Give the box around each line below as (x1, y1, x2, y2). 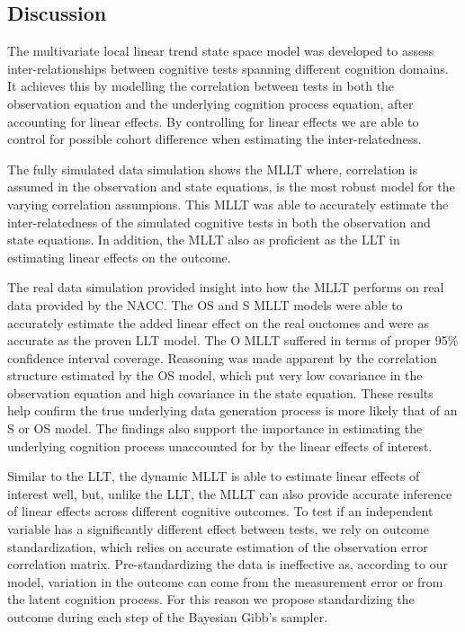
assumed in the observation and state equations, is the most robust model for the (7, 177, 455, 196)
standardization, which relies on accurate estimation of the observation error (7, 537, 428, 556)
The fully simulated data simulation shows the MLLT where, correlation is (7, 159, 418, 178)
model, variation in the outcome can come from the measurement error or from (7, 572, 443, 591)
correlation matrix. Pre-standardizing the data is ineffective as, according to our (7, 555, 448, 574)
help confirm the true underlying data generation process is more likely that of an (7, 401, 458, 420)
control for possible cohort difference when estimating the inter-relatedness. (7, 129, 422, 148)
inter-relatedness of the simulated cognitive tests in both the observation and (7, 212, 431, 231)
